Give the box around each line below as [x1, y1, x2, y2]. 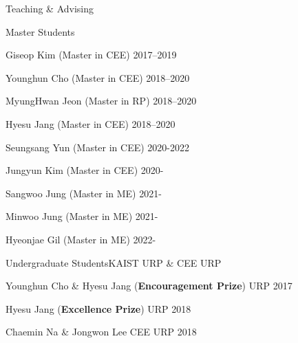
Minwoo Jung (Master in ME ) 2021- [6, 209, 158, 223]
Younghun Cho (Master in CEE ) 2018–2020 [6, 70, 190, 85]
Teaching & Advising [6, 1, 94, 15]
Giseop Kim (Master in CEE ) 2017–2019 [6, 47, 177, 62]
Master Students [6, 24, 75, 38]
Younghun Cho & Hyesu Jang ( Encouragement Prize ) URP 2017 [6, 278, 292, 293]
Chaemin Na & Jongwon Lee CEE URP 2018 [6, 324, 197, 339]
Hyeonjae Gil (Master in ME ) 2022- [6, 232, 156, 246]
